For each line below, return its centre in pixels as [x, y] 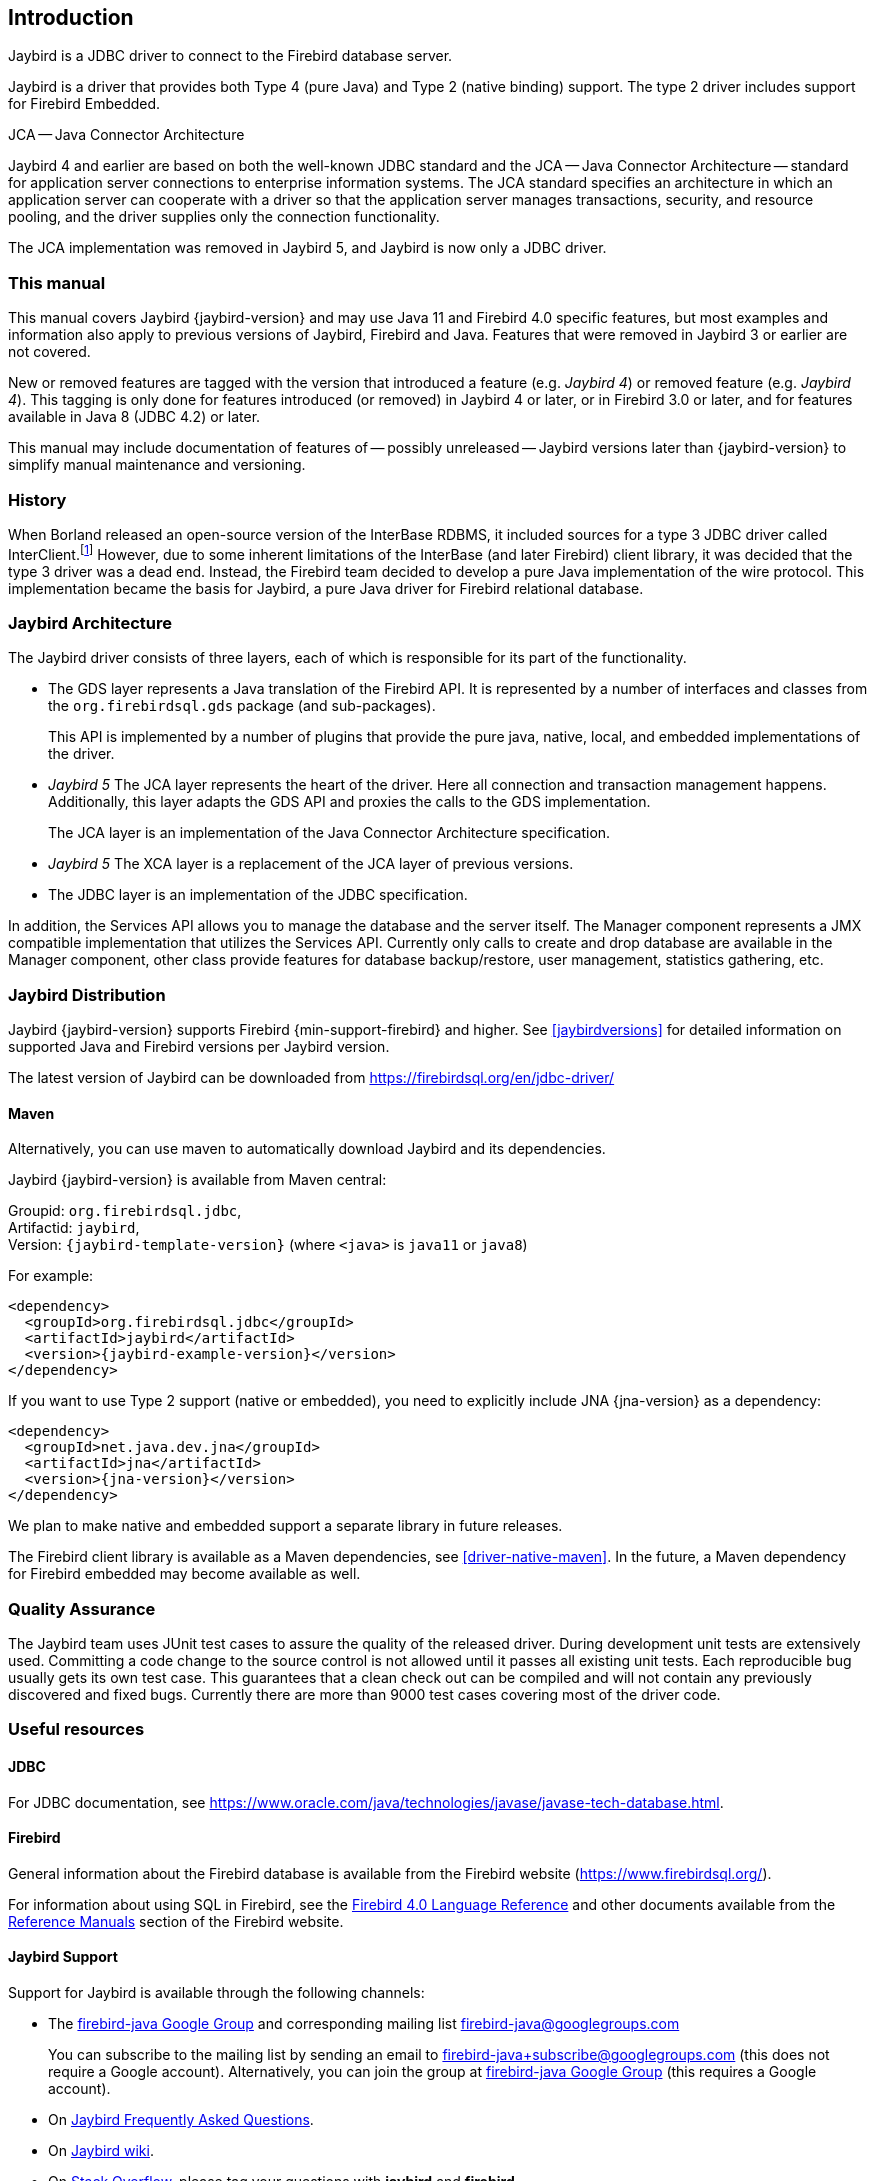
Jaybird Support [63, 1957]
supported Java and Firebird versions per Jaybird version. [199, 1047]
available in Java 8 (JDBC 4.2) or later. [134, 417]
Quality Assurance [82, 1608]
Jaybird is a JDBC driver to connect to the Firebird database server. [230, 56]
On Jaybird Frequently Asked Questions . [181, 2120]
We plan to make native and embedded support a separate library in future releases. [285, 1526]
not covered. [49, 352]
